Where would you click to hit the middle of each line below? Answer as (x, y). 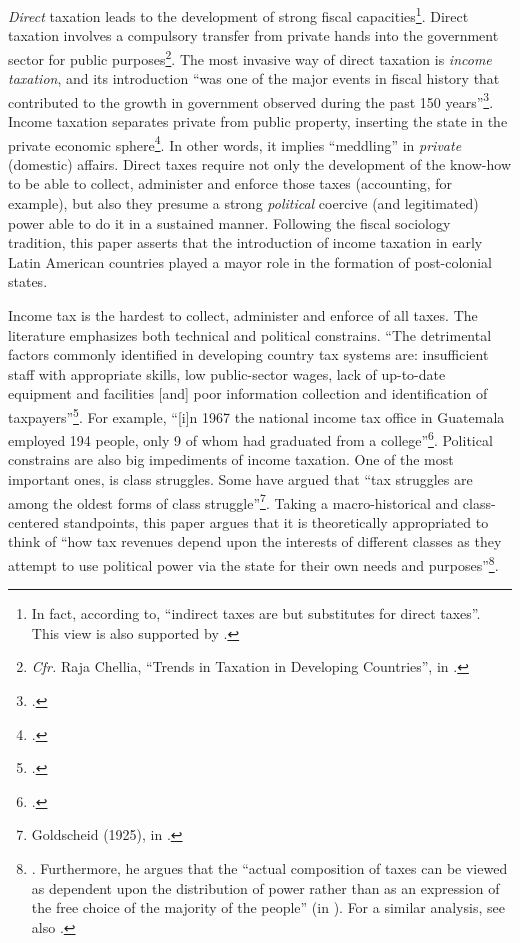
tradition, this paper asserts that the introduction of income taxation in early (245, 242)
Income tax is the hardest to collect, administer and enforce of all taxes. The (243, 314)
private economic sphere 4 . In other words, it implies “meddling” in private (235, 143)
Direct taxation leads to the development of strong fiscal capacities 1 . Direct (238, 14)
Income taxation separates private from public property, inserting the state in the (258, 120)
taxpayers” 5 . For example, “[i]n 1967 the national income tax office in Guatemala (256, 415)
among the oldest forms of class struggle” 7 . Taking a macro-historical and (233, 501)
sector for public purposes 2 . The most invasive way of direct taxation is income (250, 57)
